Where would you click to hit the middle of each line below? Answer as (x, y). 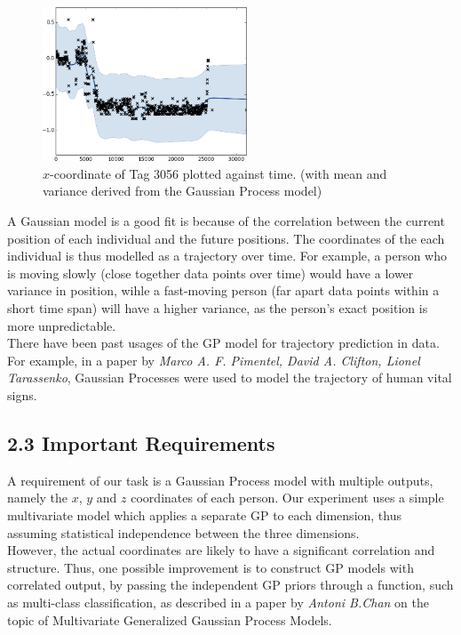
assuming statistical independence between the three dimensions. (183, 532)
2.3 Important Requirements (141, 442)
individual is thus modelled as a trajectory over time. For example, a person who (227, 256)
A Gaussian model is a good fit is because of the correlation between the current (226, 221)
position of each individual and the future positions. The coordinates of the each (226, 238)
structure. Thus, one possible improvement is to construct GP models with (211, 567)
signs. (22, 394)
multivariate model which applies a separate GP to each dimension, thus (204, 514)
